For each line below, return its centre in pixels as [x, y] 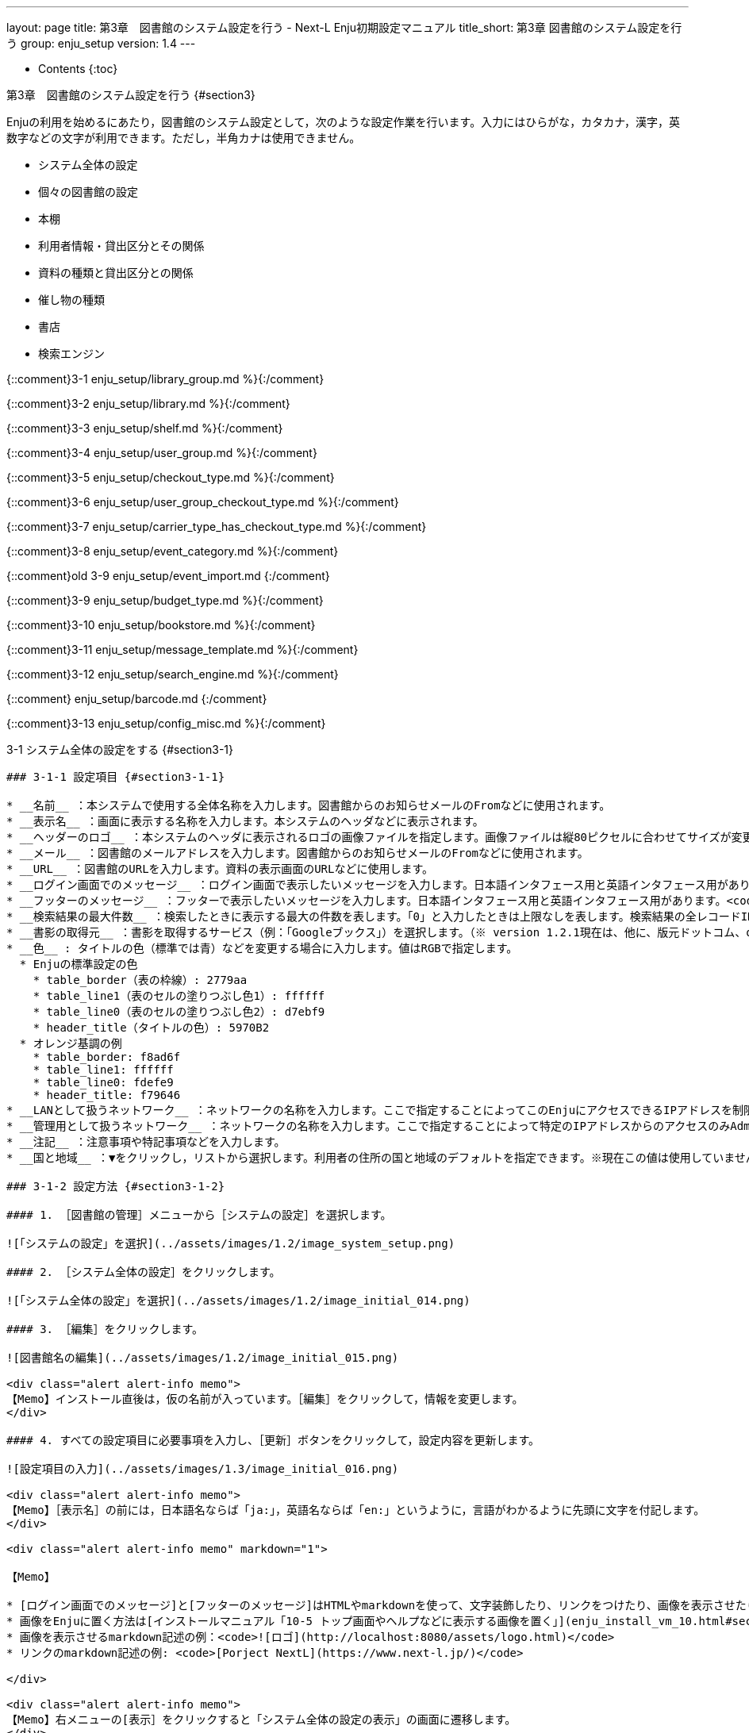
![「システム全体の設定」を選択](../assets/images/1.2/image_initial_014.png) [238, 1301]
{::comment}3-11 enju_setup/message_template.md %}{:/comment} [182, 649]
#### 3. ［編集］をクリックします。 [105, 1329]
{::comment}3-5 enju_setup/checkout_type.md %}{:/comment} [171, 477]
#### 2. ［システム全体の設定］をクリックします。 [144, 1272]
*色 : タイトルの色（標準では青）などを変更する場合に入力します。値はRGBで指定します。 [262, 948]
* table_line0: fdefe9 [103, 1082]
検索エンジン [71, 354]
